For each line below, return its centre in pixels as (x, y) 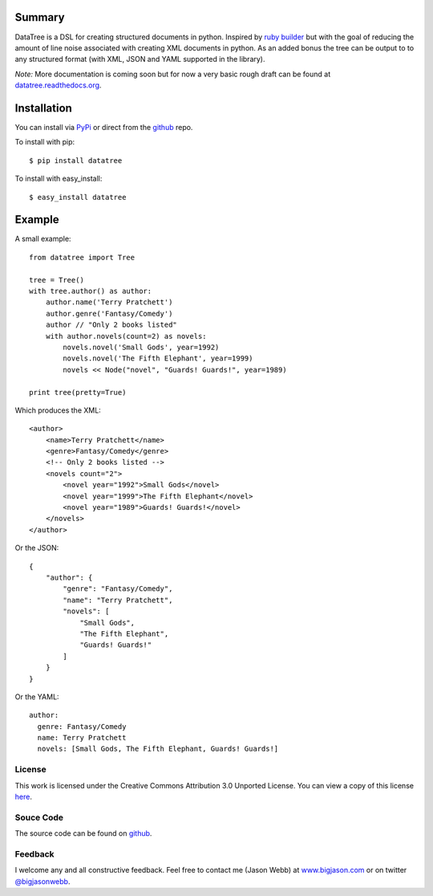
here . (23, 796)
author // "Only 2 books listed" (111, 325)
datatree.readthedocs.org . (58, 85)
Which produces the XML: (58, 410)
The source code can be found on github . (83, 833)
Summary (40, 17)
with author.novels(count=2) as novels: (126, 336)
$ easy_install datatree (78, 197)
